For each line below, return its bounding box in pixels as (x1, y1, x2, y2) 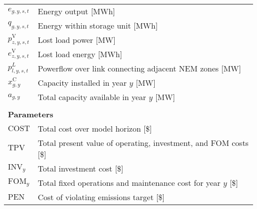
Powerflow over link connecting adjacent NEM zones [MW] (38, 63, 241, 74)
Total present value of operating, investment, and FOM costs (38, 137, 249, 148)
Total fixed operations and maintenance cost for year (38, 177, 221, 188)
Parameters (8, 108, 53, 120)
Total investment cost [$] (38, 163, 124, 174)
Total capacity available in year (38, 91, 146, 103)
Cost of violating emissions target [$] (38, 191, 165, 203)
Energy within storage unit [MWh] (38, 20, 158, 31)
